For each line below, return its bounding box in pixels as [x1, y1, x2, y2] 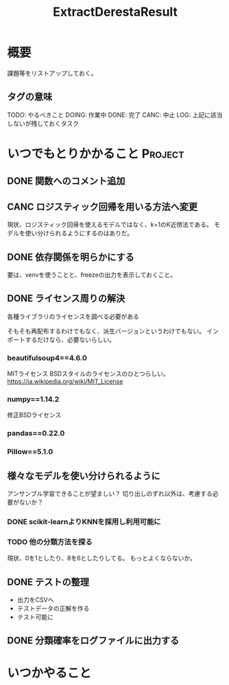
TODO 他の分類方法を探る [7, 537, 93, 547]
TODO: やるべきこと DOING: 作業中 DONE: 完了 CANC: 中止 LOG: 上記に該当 [7, 111, 223, 119]
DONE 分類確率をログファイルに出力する [7, 635, 180, 646]
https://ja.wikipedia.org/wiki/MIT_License [7, 378, 123, 386]
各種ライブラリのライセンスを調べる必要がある [7, 312, 139, 320]
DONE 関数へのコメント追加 [7, 175, 125, 187]
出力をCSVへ [16, 596, 54, 604]
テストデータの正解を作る [16, 605, 90, 613]
